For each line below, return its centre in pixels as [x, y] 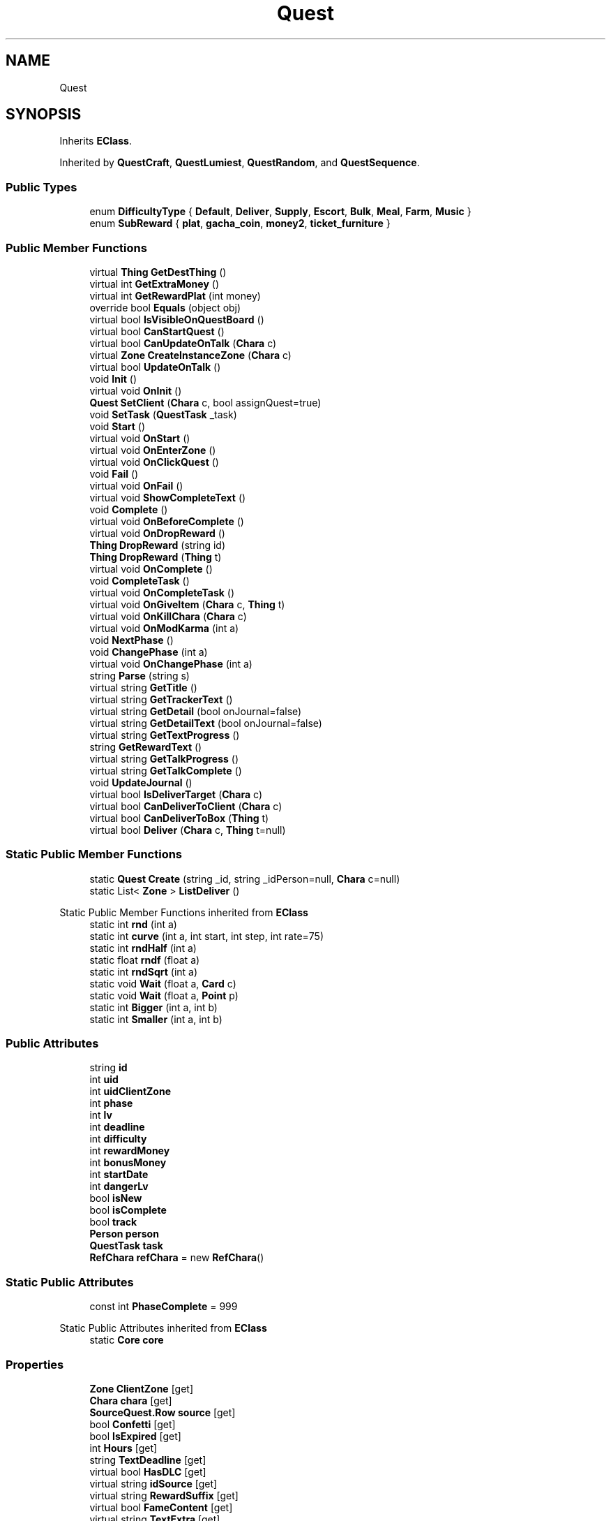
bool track [113, 1222]
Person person [124, 1234]
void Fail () [114, 473]
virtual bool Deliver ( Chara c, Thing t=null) [188, 830]
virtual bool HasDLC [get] [148, 1471]
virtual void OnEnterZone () [153, 450]
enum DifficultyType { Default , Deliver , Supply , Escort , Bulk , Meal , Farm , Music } [280, 212]
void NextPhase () [131, 640]
